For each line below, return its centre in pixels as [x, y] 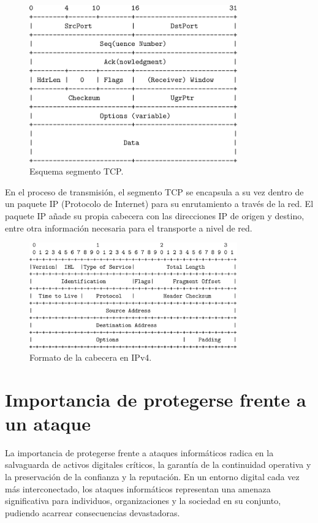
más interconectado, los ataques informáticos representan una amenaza [138, 488]
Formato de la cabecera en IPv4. [91, 357]
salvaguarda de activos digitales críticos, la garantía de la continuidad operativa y [158, 465]
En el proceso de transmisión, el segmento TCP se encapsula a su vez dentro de [154, 191]
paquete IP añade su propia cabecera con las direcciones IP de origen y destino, [155, 215]
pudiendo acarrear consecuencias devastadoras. [93, 512]
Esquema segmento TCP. [77, 171]
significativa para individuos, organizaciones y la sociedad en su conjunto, [143, 501]
